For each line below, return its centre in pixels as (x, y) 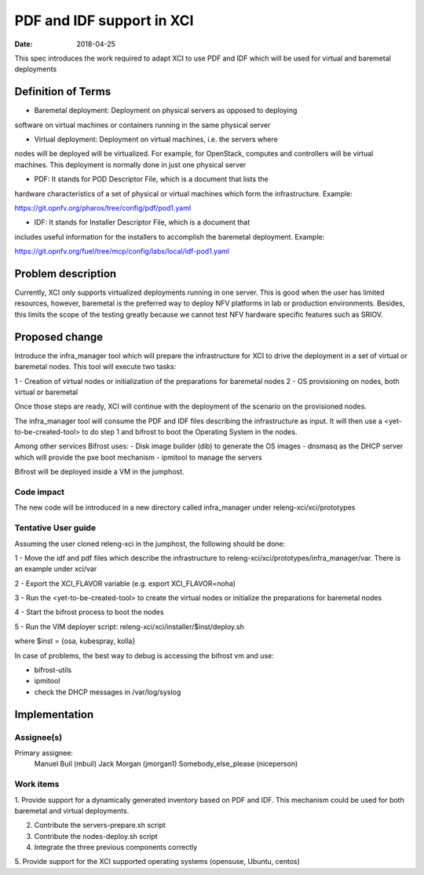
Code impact (40, 492)
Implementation (54, 714)
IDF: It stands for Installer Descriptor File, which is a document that (142, 222)
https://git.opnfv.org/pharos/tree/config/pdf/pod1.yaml (103, 207)
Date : (24, 44)
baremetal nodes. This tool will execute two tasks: (95, 367)
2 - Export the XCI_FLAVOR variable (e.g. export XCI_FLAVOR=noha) (125, 583)
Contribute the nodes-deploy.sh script (96, 836)
